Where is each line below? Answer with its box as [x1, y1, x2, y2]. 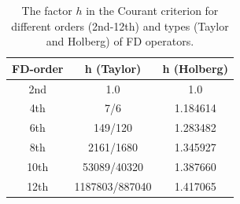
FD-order [12, 60, 64, 76]
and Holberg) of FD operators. [46, 33, 194, 49]
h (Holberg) [162, 60, 228, 76]
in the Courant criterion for [86, 2, 219, 18]
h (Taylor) [84, 60, 142, 76]
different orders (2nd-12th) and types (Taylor [11, 17, 229, 34]
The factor [21, 2, 72, 18]
